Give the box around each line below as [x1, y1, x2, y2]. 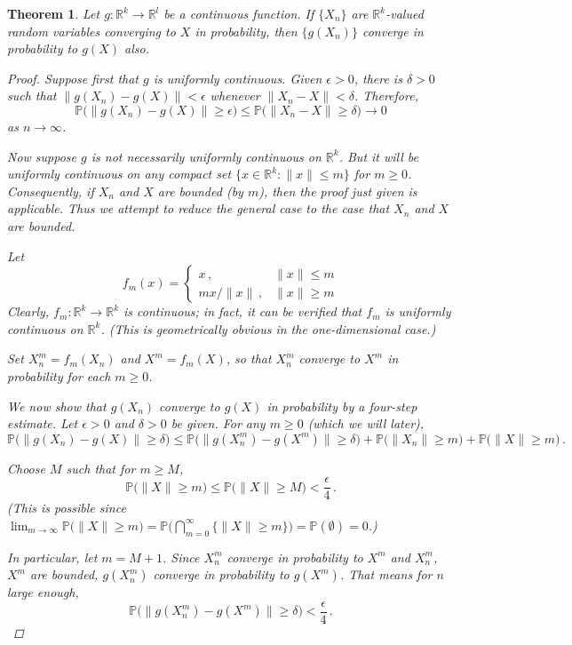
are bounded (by [157, 181, 243, 200]
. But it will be [338, 147, 419, 165]
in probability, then [195, 21, 298, 40]
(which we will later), [307, 414, 425, 433]
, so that [226, 349, 272, 368]
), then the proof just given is [258, 181, 417, 200]
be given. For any [171, 414, 266, 433]
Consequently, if [7, 181, 94, 200]
